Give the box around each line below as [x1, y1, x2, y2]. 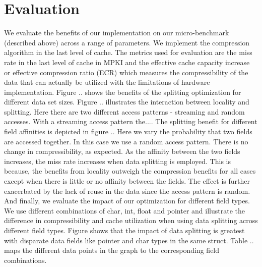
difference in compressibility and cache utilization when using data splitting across [4, 215, 258, 226]
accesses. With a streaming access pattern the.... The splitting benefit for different [4, 116, 257, 127]
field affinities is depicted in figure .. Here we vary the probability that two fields [4, 126, 252, 137]
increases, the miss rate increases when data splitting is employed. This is [4, 155, 231, 166]
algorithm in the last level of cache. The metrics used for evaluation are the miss [4, 47, 252, 58]
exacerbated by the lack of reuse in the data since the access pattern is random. [4, 185, 250, 196]
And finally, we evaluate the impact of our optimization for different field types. [4, 195, 250, 206]
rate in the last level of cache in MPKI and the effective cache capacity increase [4, 57, 250, 67]
